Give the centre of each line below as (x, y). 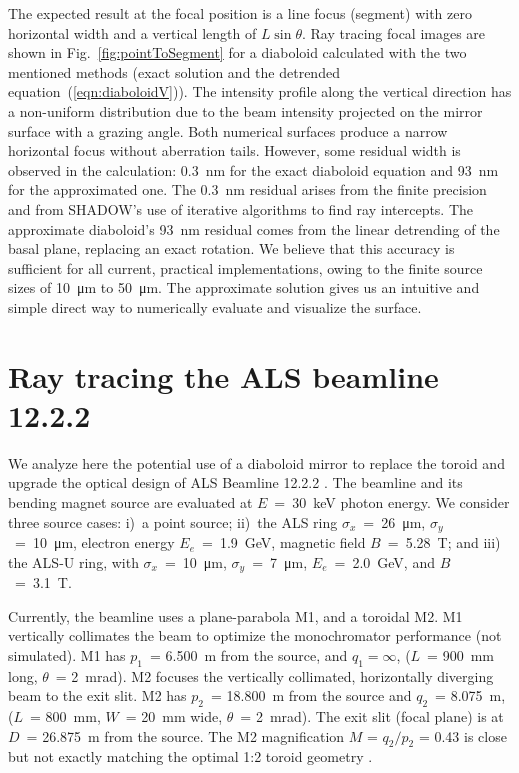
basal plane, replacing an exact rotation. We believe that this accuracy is (231, 248)
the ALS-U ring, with (73, 561)
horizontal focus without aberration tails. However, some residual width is (234, 150)
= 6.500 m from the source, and (248, 654)
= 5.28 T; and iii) (444, 542)
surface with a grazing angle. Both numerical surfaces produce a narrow (228, 130)
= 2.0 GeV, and (384, 561)
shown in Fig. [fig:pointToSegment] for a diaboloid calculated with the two (237, 52)
